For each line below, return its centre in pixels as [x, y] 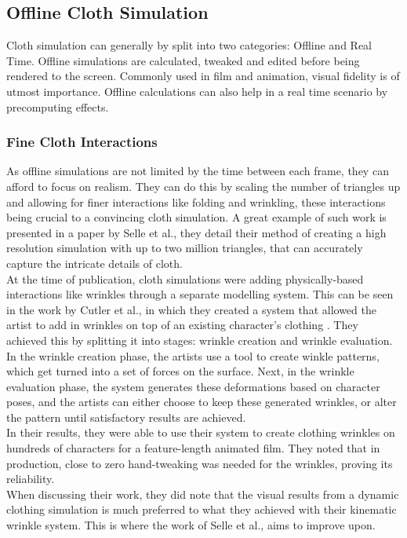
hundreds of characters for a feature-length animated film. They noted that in [193, 448]
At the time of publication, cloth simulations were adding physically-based [185, 278]
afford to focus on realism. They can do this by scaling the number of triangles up [203, 186]
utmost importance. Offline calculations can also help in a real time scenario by [197, 91]
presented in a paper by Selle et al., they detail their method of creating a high [196, 232]
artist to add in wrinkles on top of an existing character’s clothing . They [182, 325]
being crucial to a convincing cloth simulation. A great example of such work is [196, 217]
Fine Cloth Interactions [82, 142]
